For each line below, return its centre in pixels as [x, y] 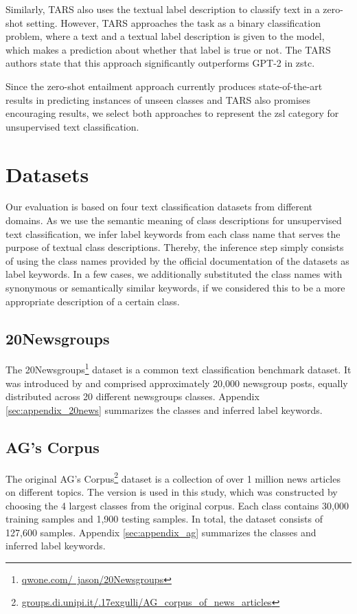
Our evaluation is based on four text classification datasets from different [159, 207]
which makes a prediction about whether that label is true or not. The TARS [168, 49]
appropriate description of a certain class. [93, 301]
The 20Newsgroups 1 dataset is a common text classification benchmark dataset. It [178, 369]
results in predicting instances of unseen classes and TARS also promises [158, 99]
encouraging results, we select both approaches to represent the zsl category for [172, 113]
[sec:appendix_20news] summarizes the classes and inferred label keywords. [164, 409]
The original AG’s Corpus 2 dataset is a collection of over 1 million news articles [173, 477]
